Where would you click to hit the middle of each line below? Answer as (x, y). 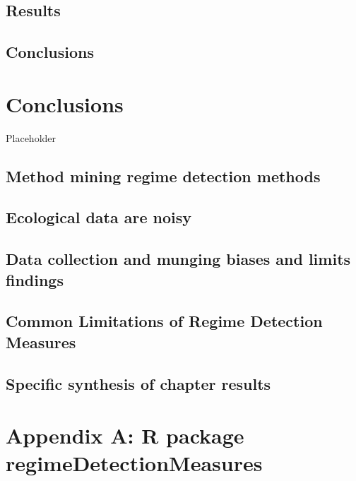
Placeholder (31, 137)
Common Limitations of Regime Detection (164, 321)
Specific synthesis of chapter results (138, 383)
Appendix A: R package (125, 435)
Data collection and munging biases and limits (178, 259)
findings (35, 279)
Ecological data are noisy (99, 217)
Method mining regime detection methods (163, 176)
